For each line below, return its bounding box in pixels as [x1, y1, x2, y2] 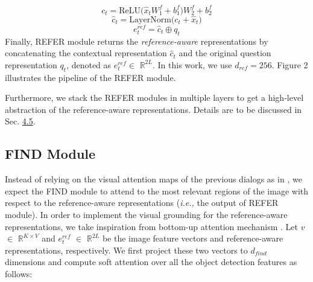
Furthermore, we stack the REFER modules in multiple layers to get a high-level [5, 91, 304, 104]
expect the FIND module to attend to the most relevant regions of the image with [5, 184, 309, 197]
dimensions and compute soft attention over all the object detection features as [5, 255, 297, 268]
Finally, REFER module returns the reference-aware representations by [5, 34, 268, 47]
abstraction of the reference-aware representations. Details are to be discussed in [5, 103, 302, 115]
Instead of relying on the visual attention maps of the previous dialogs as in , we [5, 173, 302, 185]
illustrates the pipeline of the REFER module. [5, 71, 176, 83]
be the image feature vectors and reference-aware [102, 232, 283, 245]
